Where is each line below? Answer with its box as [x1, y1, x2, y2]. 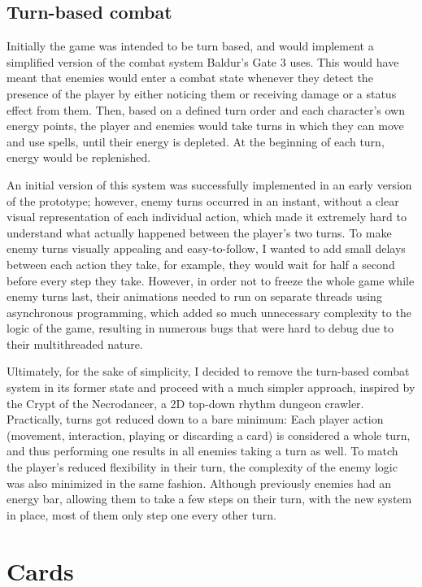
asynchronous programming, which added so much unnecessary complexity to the [7, 303, 411, 320]
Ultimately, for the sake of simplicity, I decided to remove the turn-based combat [7, 363, 410, 380]
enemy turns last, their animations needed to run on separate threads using [7, 288, 382, 305]
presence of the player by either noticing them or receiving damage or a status [7, 85, 397, 102]
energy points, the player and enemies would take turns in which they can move [7, 117, 404, 134]
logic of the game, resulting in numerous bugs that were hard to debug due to [7, 320, 394, 337]
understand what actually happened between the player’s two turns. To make [7, 224, 392, 241]
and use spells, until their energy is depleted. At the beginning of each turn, [7, 133, 385, 150]
